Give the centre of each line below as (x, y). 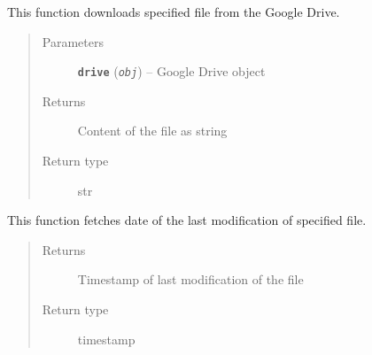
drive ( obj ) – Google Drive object (171, 71)
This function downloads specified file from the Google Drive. (174, 12)
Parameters (73, 41)
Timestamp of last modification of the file (190, 279)
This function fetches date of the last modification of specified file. (187, 220)
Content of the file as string (152, 131)
